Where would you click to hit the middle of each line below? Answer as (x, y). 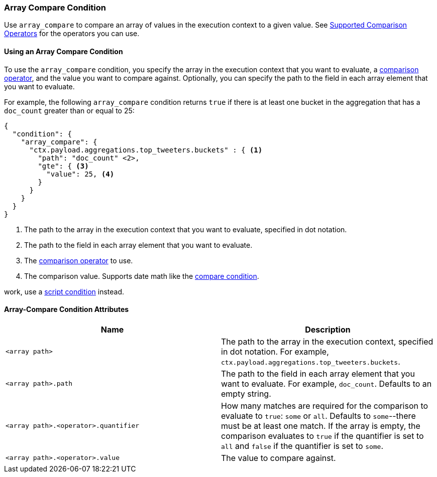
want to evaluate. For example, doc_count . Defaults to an (326, 383)
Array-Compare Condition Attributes (67, 309)
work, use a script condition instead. (64, 291)
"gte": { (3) (63, 166)
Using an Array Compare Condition (64, 51)
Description (328, 329)
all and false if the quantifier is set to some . (302, 446)
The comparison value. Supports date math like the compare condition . (142, 276)
